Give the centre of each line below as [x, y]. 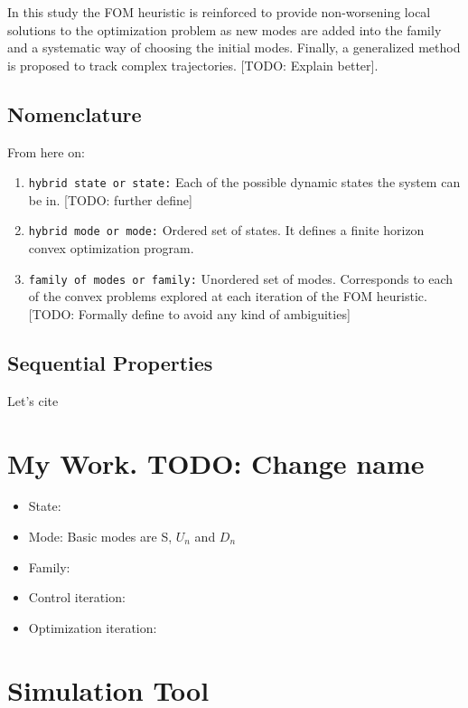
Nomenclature [75, 113]
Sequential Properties [110, 362]
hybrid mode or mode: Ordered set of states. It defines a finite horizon [226, 230]
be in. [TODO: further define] [110, 199]
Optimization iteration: [93, 627]
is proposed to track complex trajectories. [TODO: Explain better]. [193, 65]
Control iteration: [77, 597]
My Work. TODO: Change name [216, 463]
